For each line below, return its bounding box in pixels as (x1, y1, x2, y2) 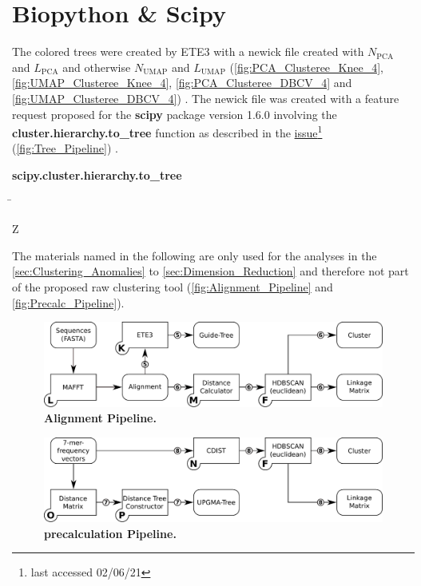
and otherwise (62, 58, 131, 75)
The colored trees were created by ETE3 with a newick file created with (12, 43, 364, 60)
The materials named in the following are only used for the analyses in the (12, 247, 377, 263)
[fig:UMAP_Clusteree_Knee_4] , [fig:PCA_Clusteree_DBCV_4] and (12, 74, 352, 91)
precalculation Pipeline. (44, 525, 177, 541)
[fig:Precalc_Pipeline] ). (12, 294, 125, 311)
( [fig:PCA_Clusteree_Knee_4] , (229, 58, 383, 75)
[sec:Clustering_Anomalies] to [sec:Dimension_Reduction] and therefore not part (12, 263, 409, 279)
